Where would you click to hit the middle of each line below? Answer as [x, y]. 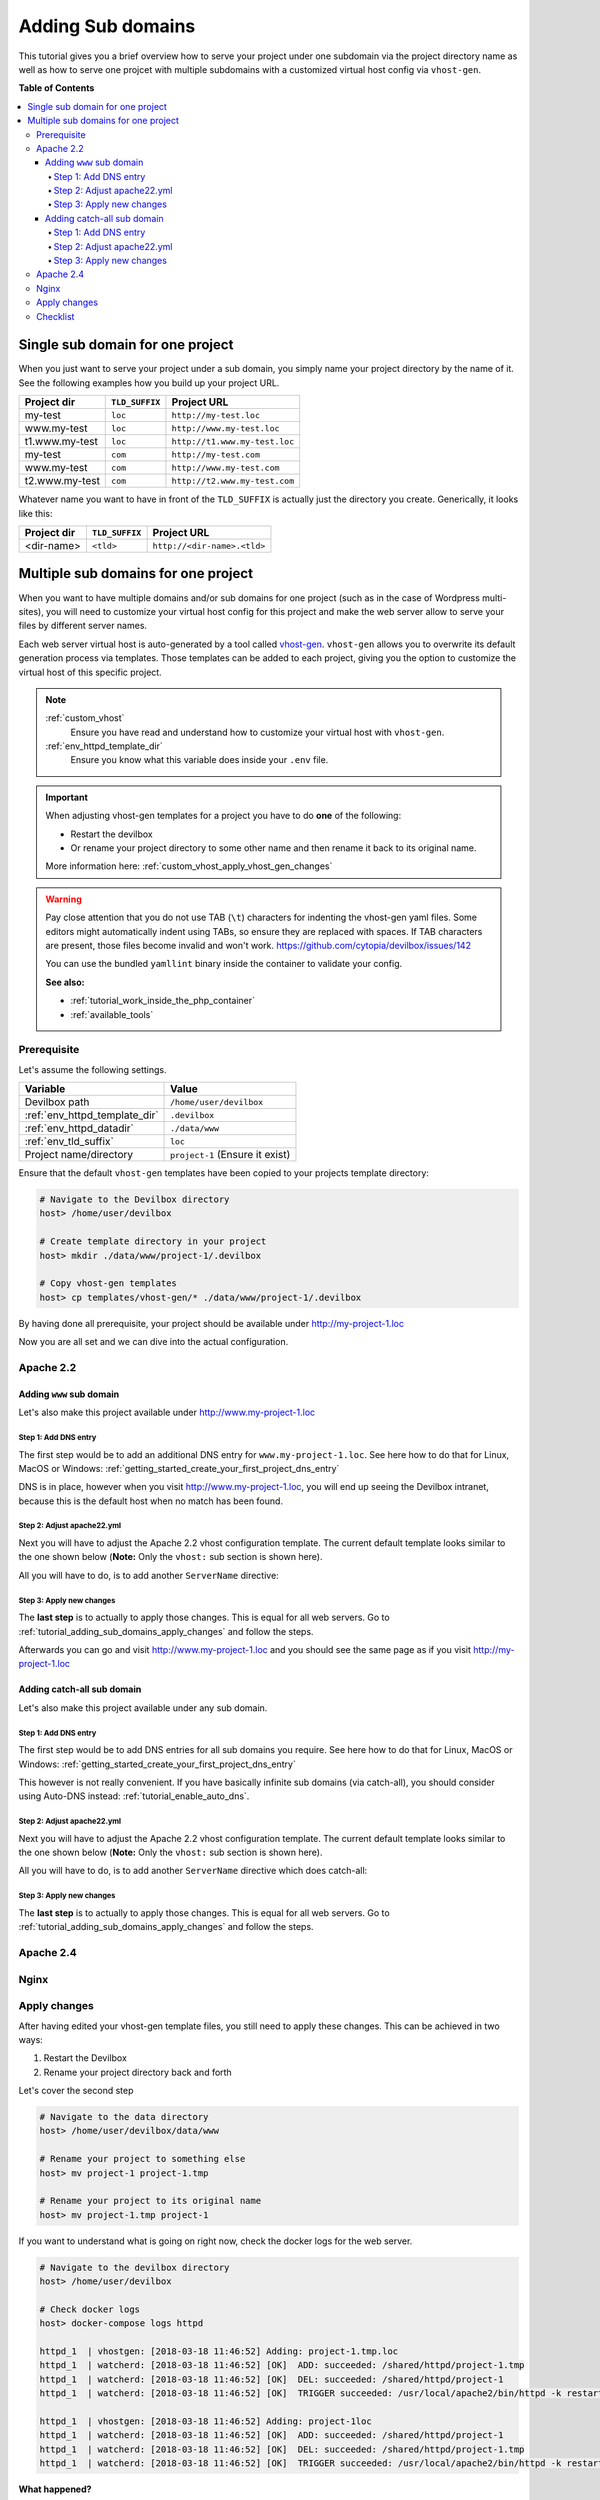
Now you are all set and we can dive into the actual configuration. [153, 1342]
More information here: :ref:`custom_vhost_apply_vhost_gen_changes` [189, 866]
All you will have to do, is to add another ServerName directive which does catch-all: [193, 1871]
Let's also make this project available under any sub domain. [143, 1707]
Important [67, 797]
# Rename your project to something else [142, 2159]
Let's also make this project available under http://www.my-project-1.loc [167, 1412]
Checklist [55, 316]
